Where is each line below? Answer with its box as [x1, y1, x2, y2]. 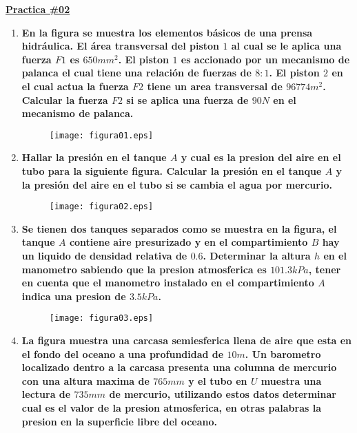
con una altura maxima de [21, 373, 150, 388]
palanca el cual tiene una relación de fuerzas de [21, 65, 252, 80]
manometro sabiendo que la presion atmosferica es [21, 262, 267, 276]
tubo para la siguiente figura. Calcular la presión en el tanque [21, 164, 322, 178]
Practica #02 [6, 2, 70, 16]
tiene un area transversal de [147, 78, 283, 93]
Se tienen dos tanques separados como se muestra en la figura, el [21, 221, 337, 235]
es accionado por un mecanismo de [181, 52, 350, 66]
